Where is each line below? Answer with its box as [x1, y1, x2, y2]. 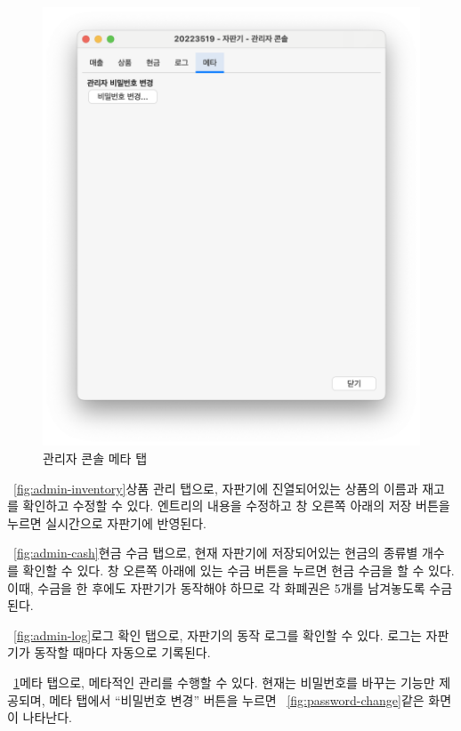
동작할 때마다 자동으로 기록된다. [34, 643, 211, 662]
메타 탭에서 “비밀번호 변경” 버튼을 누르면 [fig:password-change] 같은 [49, 690, 425, 709]
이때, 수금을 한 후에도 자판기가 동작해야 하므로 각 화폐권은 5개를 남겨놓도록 [7, 578, 425, 597]
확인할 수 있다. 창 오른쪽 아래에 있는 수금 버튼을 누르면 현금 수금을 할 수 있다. [22, 560, 455, 579]
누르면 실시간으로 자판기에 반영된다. [7, 513, 206, 532]
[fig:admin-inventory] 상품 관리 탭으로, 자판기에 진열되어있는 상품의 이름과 [13, 478, 418, 497]
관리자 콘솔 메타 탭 [43, 448, 148, 467]
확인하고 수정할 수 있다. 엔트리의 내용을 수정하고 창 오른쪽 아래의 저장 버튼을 [22, 496, 450, 515]
